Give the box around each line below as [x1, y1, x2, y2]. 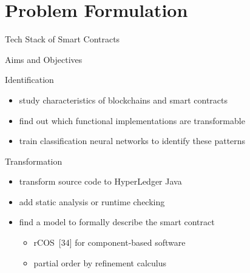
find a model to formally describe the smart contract [19, 215, 215, 228]
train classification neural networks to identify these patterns [19, 134, 246, 147]
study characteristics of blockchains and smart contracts [19, 93, 228, 106]
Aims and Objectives [5, 53, 83, 65]
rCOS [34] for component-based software [33, 236, 186, 249]
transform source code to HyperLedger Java [19, 175, 182, 188]
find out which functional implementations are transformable [19, 114, 245, 127]
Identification [5, 73, 54, 86]
